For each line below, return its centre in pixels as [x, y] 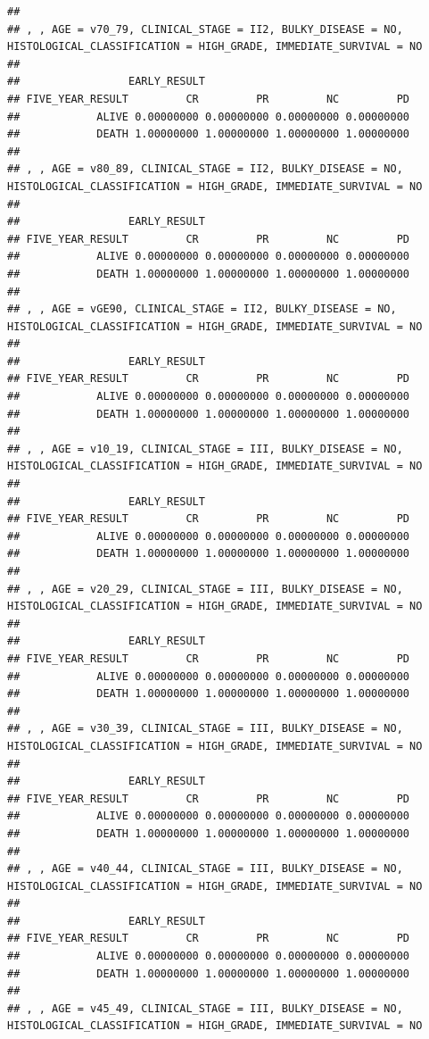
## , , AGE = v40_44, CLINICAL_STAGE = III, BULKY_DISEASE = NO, [205, 869]
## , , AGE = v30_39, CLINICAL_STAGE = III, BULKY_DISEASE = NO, [205, 729]
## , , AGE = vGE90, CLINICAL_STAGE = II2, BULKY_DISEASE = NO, [202, 309]
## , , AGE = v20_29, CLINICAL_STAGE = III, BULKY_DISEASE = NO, [205, 589]
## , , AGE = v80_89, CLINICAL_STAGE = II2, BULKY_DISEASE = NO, [205, 169]
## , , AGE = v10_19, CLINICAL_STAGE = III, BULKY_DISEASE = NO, [205, 449]
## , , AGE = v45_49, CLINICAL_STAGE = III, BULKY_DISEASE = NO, [205, 1008]
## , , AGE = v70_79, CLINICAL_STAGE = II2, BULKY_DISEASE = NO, [205, 29]
